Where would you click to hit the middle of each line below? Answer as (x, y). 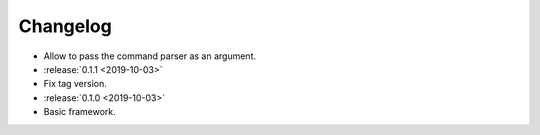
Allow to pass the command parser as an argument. (150, 56)
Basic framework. (80, 112)
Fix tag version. (75, 84)
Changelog (65, 26)
